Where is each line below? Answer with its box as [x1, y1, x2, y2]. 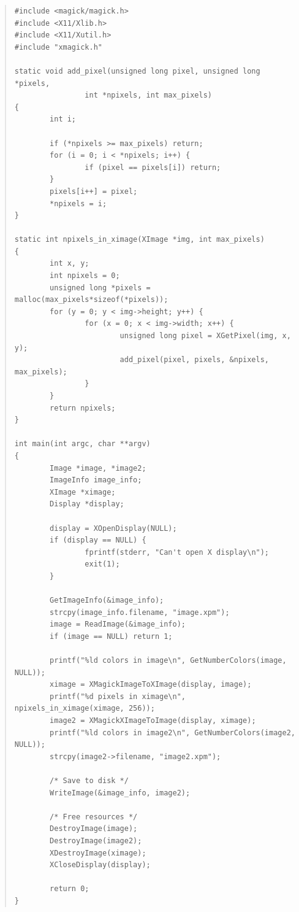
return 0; [50, 884, 89, 894]
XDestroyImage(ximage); [50, 848, 146, 857]
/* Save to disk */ [50, 776, 129, 785]
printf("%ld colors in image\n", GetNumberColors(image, [50, 656, 287, 665]
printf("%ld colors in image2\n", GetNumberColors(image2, [50, 728, 295, 737]
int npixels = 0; [50, 271, 120, 280]
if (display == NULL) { [50, 536, 146, 545]
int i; [50, 115, 77, 124]
